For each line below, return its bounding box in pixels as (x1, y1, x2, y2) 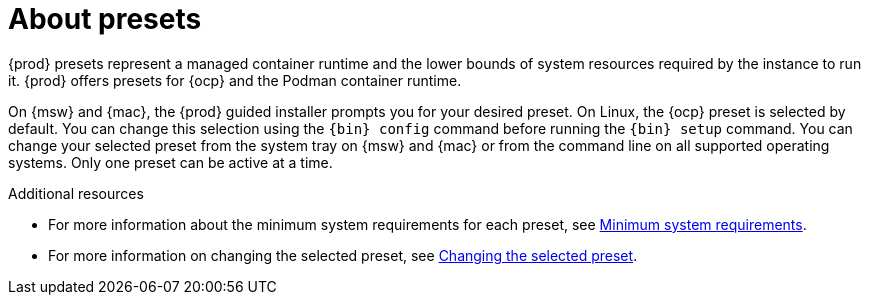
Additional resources (8, 184, 144, 202)
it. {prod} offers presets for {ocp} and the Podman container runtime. (8, 71, 462, 89)
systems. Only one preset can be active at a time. (8, 153, 333, 171)
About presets (8, 2, 202, 36)
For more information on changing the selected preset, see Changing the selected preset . (48, 246, 638, 264)
